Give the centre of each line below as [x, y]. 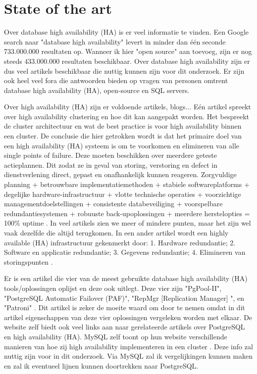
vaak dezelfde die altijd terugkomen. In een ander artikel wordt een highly [116, 233]
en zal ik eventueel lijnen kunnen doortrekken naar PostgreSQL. [101, 365]
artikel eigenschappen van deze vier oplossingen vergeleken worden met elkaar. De [128, 317]
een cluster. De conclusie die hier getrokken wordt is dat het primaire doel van [123, 136]
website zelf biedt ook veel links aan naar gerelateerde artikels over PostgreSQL [125, 327]
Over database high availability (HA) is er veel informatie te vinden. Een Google [127, 32]
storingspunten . [28, 261]
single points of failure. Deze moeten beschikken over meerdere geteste [110, 155]
